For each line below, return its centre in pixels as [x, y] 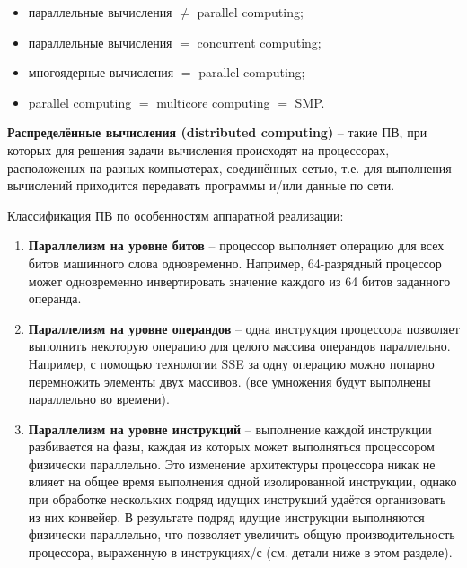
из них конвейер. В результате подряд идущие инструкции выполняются [226, 516]
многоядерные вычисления [101, 72]
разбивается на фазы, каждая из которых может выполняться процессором [231, 446]
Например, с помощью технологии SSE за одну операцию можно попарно [231, 363]
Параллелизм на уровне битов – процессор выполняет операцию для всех [236, 245]
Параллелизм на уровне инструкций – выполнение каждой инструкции [230, 428]
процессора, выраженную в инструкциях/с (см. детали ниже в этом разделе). [240, 551]
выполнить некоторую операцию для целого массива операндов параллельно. [239, 346]
